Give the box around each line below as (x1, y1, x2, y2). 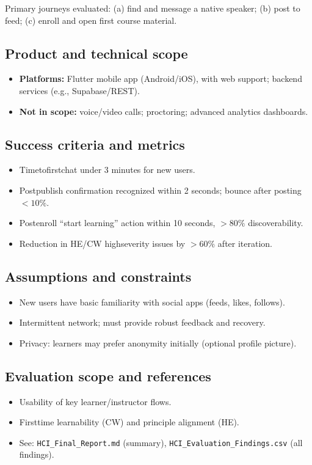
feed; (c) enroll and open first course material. (5, 13, 177, 26)
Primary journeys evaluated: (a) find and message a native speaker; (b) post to (5, 2, 300, 14)
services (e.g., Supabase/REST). (19, 84, 140, 97)
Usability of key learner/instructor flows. (19, 395, 172, 408)
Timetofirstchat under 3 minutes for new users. (19, 163, 195, 176)
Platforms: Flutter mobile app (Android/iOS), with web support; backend (19, 72, 302, 85)
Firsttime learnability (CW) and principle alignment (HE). (19, 416, 239, 428)
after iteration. (217, 236, 273, 249)
